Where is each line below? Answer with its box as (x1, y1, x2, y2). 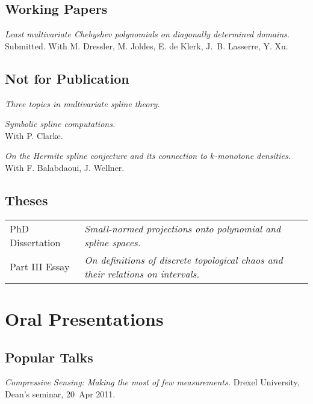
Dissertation (10, 235, 61, 249)
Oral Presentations (5, 306, 164, 331)
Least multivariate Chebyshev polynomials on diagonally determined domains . (5, 28, 290, 40)
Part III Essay (10, 259, 70, 274)
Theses (5, 190, 48, 209)
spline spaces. (84, 235, 141, 249)
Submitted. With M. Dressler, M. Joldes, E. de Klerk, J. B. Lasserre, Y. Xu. (5, 39, 288, 52)
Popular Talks (5, 347, 93, 366)
